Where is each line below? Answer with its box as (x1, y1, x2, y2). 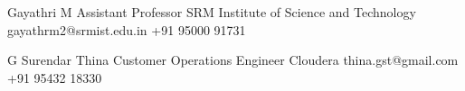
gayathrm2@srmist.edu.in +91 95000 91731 (7, 20, 246, 39)
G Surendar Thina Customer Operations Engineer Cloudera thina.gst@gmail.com (7, 50, 459, 69)
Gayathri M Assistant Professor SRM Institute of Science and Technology (7, 3, 416, 21)
